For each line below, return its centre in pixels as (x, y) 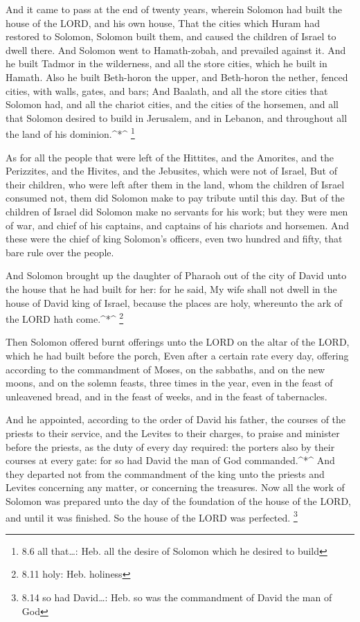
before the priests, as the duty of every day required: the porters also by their (170, 446)
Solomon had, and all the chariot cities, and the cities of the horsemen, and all (172, 104)
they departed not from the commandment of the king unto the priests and (165, 473)
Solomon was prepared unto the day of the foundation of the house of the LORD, (179, 500)
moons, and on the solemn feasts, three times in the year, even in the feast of (169, 383)
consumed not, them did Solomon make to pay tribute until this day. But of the (175, 198)
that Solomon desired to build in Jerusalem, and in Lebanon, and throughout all (177, 117)
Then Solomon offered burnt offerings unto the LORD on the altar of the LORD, (178, 342)
